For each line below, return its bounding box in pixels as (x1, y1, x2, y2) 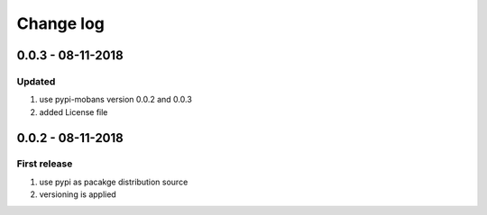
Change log (16, 13, 106, 33)
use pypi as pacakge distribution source (39, 176, 188, 187)
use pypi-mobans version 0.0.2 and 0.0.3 (39, 94, 193, 105)
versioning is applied (39, 189, 116, 200)
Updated (16, 75, 56, 87)
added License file (39, 106, 108, 117)
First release (16, 157, 73, 170)
